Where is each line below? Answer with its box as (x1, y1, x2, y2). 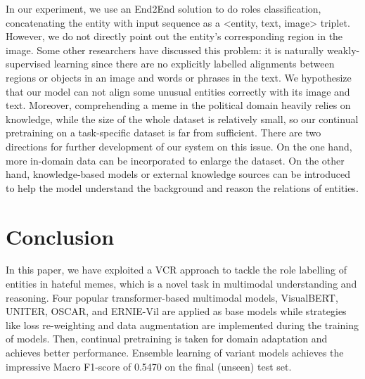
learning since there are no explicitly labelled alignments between (53, 56, 335, 71)
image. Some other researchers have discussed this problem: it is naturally (6, 42, 324, 57)
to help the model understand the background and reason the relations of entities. (6, 180, 359, 195)
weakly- (326, 42, 360, 57)
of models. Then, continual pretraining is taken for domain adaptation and (6, 331, 328, 346)
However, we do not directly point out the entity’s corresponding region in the (6, 29, 343, 44)
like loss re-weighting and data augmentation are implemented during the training (6, 317, 359, 332)
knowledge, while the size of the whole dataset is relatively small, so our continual (6, 111, 359, 126)
